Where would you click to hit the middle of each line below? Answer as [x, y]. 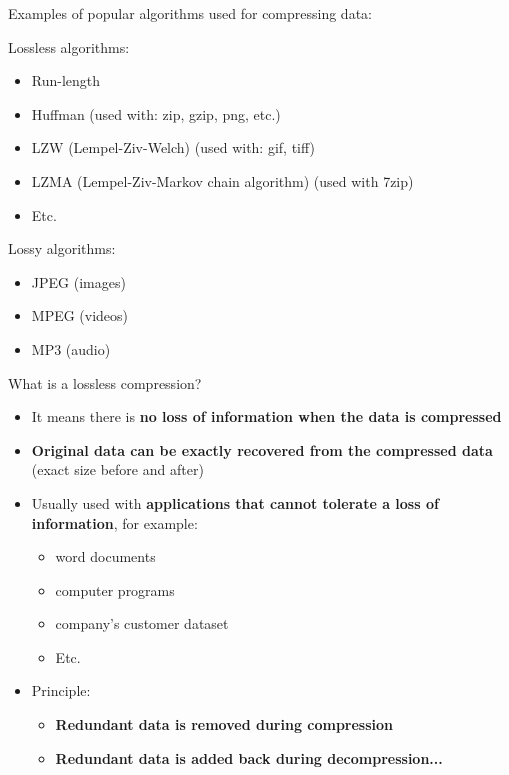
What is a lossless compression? [105, 382]
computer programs [115, 589]
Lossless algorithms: [69, 46]
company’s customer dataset [142, 623]
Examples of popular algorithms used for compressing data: [190, 13]
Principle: [61, 690]
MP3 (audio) [71, 348]
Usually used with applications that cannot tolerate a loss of [235, 502]
